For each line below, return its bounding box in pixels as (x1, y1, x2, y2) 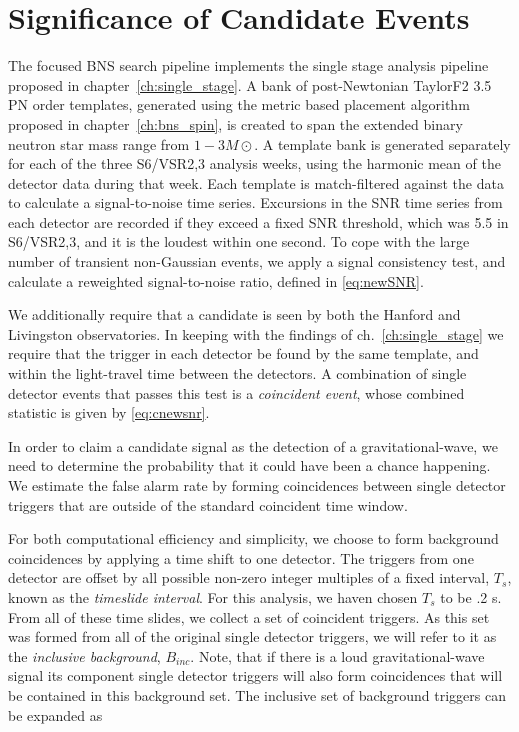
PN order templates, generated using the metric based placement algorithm (8, 94, 470, 115)
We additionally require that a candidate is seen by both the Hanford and (8, 304, 461, 325)
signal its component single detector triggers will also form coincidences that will (8, 665, 503, 686)
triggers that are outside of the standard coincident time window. (8, 494, 408, 515)
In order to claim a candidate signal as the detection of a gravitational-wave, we (8, 435, 498, 456)
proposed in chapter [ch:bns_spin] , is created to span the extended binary (8, 113, 463, 134)
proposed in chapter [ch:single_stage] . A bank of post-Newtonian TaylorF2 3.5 (8, 74, 492, 95)
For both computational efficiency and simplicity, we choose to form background (8, 528, 499, 549)
